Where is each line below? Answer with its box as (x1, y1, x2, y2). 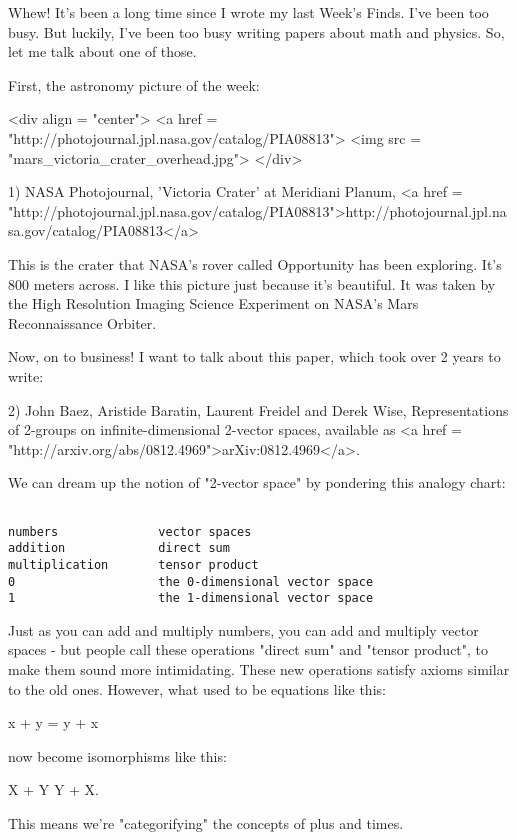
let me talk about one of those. (8, 41, 197, 62)
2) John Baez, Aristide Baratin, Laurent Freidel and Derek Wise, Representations (8, 399, 509, 420)
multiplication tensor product (8, 557, 259, 572)
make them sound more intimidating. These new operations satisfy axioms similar (8, 659, 510, 679)
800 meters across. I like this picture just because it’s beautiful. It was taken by (8, 273, 496, 294)
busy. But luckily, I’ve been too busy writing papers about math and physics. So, (8, 21, 505, 42)
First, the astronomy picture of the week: (8, 74, 260, 95)
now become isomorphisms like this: (8, 745, 227, 766)
